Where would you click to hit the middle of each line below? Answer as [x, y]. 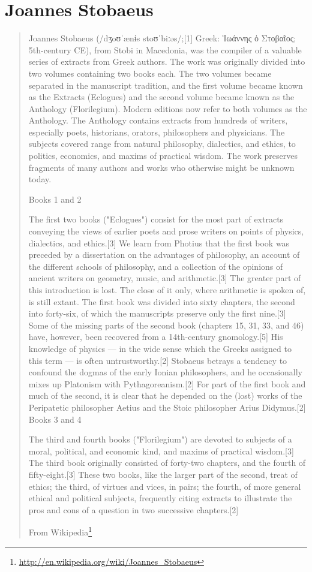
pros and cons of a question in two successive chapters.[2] [133, 509]
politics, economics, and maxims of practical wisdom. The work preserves [163, 156]
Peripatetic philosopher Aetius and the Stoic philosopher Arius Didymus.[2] [167, 407]
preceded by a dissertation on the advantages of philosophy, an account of [164, 255]
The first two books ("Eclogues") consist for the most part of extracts [156, 219]
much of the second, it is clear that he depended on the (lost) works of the [165, 395]
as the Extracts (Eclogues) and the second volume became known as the [161, 97]
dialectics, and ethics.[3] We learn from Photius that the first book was [159, 243]
